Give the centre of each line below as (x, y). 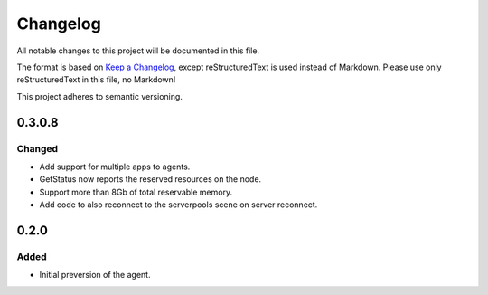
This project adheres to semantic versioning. (99, 96)
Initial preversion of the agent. (95, 275)
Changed (38, 148)
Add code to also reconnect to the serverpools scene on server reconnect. (178, 205)
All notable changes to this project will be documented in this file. (138, 51)
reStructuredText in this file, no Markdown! (96, 80)
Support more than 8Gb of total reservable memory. (136, 192)
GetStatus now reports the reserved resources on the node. (150, 179)
